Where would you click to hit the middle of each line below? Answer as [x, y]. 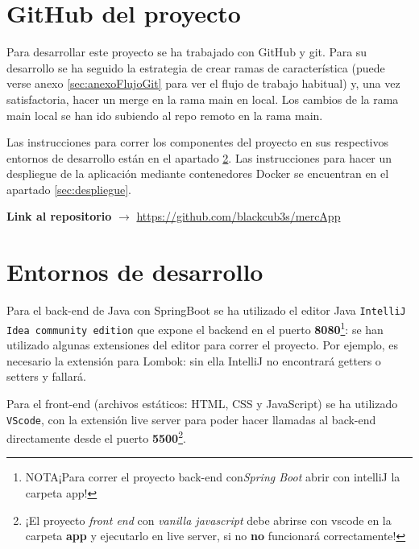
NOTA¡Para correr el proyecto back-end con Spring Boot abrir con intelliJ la [213, 477]
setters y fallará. [47, 376]
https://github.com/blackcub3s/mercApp [239, 216]
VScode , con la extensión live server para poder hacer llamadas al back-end [191, 419]
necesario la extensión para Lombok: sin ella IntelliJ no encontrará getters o [194, 360]
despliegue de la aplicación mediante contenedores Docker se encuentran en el [198, 173]
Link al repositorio [59, 216]
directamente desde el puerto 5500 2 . [96, 437]
